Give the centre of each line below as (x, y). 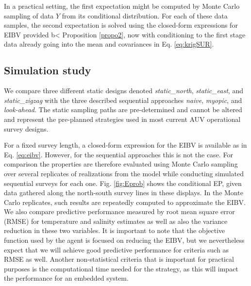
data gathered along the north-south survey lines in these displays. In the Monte (124, 193)
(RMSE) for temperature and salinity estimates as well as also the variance (116, 221)
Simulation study (48, 70)
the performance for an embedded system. (66, 278)
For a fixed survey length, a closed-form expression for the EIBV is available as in (125, 145)
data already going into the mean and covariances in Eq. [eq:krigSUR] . (109, 44)
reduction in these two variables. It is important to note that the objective (115, 230)
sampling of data (29, 15)
